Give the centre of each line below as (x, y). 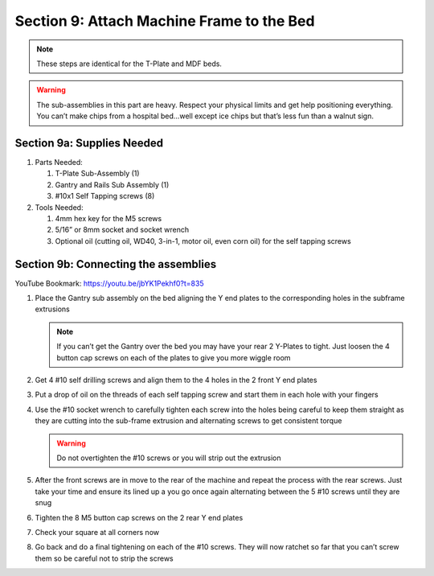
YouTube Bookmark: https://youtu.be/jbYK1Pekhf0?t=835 (109, 283)
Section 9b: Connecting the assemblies (116, 264)
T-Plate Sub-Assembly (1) (97, 174)
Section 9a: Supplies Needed (89, 143)
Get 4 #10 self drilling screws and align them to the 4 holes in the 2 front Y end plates (176, 380)
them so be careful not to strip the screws (104, 558)
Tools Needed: (59, 207)
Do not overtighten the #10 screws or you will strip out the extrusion (169, 458)
